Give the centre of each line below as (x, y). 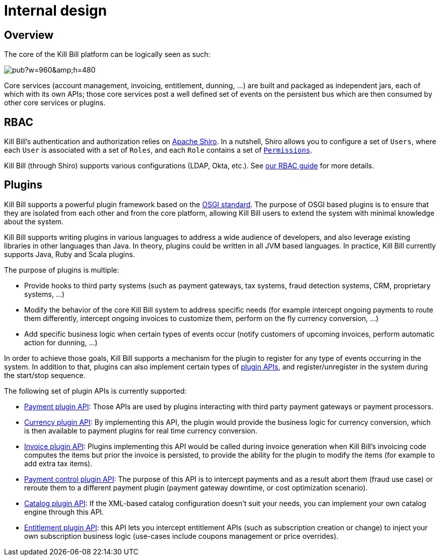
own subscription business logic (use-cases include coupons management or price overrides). (181, 536)
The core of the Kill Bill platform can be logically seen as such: (107, 54)
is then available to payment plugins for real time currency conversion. (141, 430)
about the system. (34, 221)
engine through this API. (64, 512)
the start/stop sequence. (45, 375)
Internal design (56, 11)
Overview (29, 35)
